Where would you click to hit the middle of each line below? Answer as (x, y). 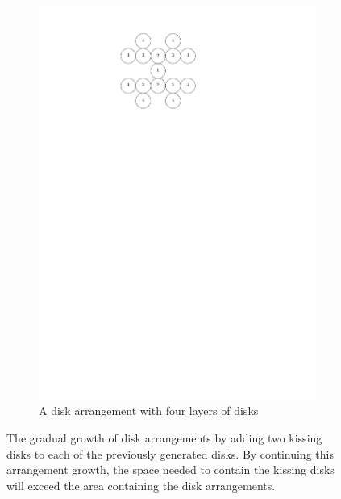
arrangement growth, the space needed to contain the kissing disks (170, 470)
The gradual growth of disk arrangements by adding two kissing (164, 437)
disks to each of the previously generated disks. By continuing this (170, 453)
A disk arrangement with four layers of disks (149, 411)
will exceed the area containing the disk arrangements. (141, 485)
